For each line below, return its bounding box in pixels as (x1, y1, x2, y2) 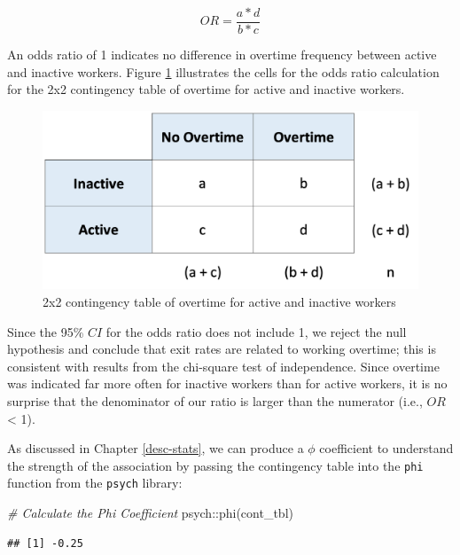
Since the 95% (7, 322, 84, 340)
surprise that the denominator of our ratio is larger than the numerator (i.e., (7, 392, 423, 410)
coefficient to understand (319, 439, 454, 457)
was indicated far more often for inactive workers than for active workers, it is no (7, 374, 448, 393)
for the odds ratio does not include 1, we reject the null (105, 322, 407, 340)
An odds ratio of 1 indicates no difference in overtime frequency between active (7, 45, 437, 64)
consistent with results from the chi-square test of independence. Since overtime (7, 356, 440, 375)
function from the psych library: (7, 473, 183, 492)
